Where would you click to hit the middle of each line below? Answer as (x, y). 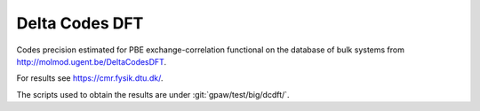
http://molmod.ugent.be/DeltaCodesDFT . (92, 61)
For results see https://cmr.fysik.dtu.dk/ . (90, 78)
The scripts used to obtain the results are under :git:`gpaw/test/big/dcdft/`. (153, 94)
